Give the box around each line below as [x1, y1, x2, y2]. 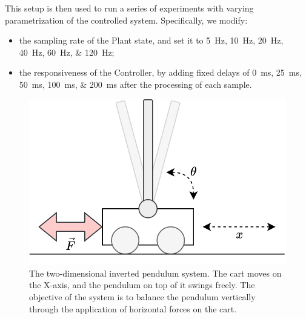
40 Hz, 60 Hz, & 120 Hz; [19, 45, 115, 58]
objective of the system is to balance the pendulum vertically [29, 290, 256, 303]
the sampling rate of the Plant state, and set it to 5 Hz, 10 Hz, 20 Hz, [19, 34, 284, 47]
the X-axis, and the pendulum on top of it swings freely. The [29, 278, 255, 291]
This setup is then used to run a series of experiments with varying [5, 2, 254, 14]
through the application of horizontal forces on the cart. [29, 302, 237, 315]
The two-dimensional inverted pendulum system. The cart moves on [29, 266, 282, 279]
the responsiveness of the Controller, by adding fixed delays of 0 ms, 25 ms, [19, 66, 302, 79]
